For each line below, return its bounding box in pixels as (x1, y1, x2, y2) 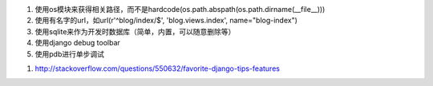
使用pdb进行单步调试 (34, 49, 104, 59)
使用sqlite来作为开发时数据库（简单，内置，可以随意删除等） (34, 26, 236, 36)
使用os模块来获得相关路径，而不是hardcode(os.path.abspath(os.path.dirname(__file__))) (34, 5, 326, 14)
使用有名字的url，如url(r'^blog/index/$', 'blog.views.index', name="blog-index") (34, 16, 298, 25)
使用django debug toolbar (34, 38, 120, 48)
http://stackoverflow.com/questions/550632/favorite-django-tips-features (34, 64, 281, 73)
